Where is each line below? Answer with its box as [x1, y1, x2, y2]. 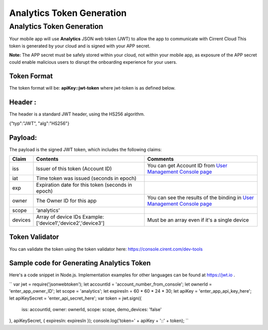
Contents [36, 156, 59, 163]
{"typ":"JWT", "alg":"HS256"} [9, 120, 69, 126]
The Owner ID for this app [36, 197, 97, 204]
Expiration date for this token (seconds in [36, 182, 133, 189]
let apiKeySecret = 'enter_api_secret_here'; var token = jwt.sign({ [9, 295, 142, 301]
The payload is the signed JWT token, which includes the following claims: [9, 146, 162, 152]
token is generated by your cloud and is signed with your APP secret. [9, 43, 151, 49]
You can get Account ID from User [147, 162, 228, 169]
